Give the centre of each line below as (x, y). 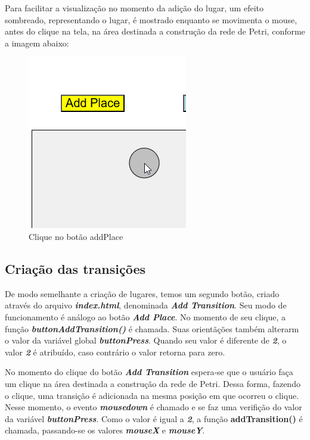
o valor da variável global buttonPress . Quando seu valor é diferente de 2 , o (146, 340)
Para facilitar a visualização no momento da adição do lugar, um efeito (134, 8)
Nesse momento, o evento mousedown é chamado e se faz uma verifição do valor (154, 407)
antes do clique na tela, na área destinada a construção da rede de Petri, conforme (155, 31)
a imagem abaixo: (37, 43)
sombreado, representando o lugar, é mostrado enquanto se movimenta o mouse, (151, 19)
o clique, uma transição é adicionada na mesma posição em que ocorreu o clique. (152, 395)
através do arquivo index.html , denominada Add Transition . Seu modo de (146, 305)
